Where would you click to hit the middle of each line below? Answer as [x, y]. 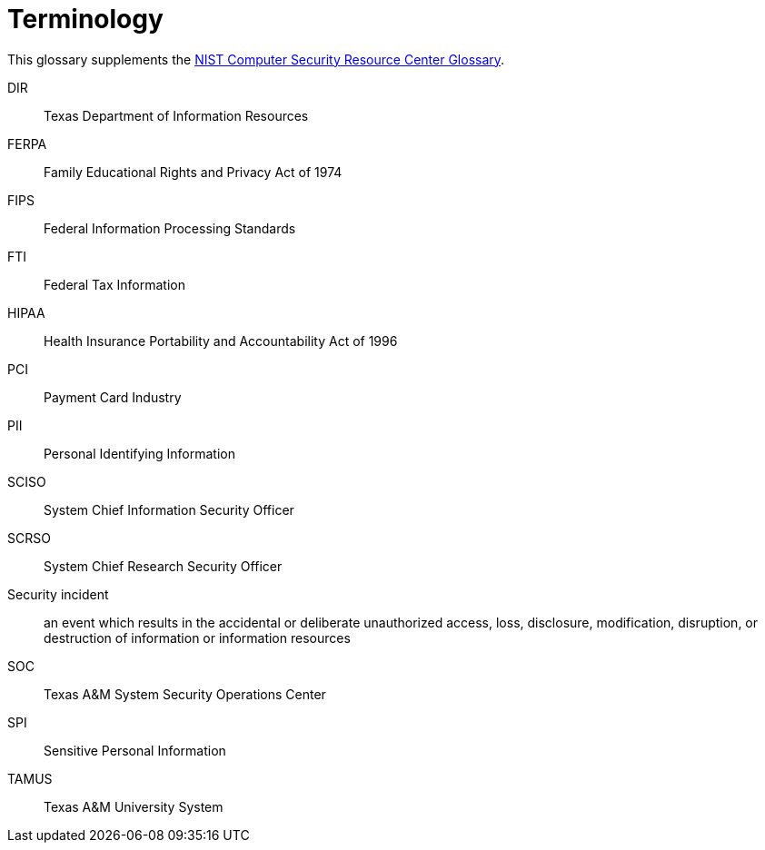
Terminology [85, 19]
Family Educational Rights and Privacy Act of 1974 [193, 172]
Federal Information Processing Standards [170, 228]
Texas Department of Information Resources [176, 115]
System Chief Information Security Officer [169, 509]
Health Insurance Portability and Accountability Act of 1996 [221, 341]
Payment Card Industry [113, 397]
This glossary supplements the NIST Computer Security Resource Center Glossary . [256, 59]
